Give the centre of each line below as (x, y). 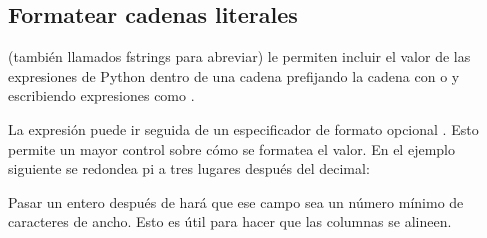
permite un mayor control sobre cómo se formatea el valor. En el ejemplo (231, 148)
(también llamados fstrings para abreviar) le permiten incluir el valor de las (239, 56)
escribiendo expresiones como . (101, 95)
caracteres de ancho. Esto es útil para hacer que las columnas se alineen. (230, 221)
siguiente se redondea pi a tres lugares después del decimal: (189, 168)
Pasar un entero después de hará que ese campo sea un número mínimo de (236, 201)
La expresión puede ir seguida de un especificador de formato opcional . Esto (243, 128)
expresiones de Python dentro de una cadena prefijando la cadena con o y (234, 75)
